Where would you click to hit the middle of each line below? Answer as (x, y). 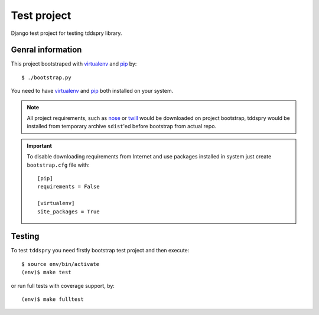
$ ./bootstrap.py (46, 77)
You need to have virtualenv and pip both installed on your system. (92, 91)
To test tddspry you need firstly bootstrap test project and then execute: (100, 251)
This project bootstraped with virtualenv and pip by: (74, 64)
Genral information (46, 50)
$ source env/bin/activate (61, 264)
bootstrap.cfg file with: (58, 165)
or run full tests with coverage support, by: (63, 285)
